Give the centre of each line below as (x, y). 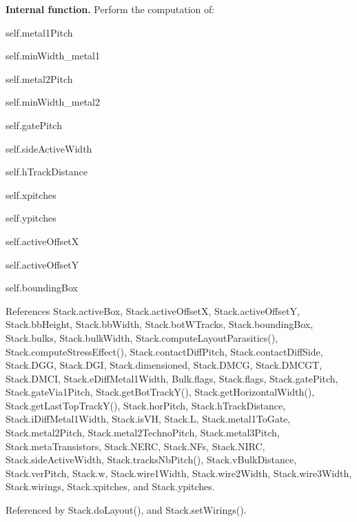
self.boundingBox (42, 288)
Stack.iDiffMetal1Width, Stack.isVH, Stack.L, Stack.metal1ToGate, (148, 419)
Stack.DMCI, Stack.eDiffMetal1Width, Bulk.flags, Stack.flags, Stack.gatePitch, (172, 378)
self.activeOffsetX (42, 241)
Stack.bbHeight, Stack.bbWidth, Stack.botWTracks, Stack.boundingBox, (160, 324)
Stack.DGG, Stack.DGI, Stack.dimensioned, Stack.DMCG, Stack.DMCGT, (164, 365)
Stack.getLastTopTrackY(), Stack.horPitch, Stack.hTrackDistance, (146, 405)
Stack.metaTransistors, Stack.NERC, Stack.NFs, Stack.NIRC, (135, 446)
